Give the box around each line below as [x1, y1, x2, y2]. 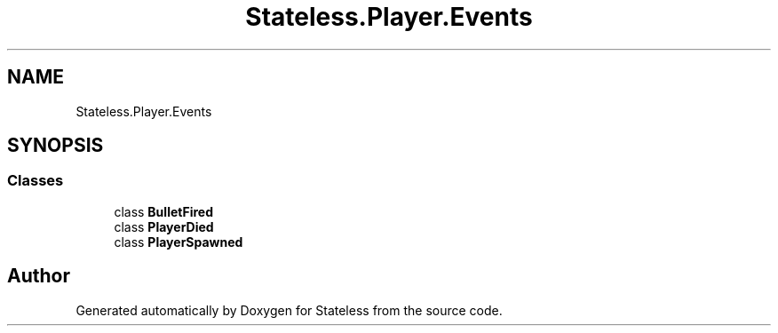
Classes [7, 171, 64, 190]
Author [7, 265, 70, 288]
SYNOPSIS [7, 134, 104, 157]
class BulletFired [114, 203, 213, 219]
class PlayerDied [114, 218, 214, 234]
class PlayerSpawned [114, 234, 243, 250]
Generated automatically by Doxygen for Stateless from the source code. [75, 302, 503, 318]
